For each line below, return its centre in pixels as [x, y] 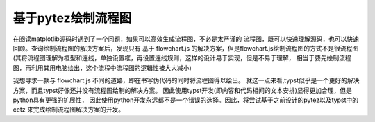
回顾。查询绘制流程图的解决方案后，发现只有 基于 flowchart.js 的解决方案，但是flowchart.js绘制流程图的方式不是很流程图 [186, 48]
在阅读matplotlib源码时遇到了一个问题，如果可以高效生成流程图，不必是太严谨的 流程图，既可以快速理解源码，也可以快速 [186, 39]
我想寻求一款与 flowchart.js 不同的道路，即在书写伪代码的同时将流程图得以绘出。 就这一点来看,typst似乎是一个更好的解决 [186, 80]
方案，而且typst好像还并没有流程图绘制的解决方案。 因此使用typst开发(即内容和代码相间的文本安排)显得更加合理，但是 [182, 90]
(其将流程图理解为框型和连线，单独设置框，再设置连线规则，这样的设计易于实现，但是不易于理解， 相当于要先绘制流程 [182, 58]
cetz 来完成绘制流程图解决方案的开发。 [69, 110]
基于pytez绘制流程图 [72, 18]
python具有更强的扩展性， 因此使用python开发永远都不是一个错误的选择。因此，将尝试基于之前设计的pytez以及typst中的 [186, 100]
